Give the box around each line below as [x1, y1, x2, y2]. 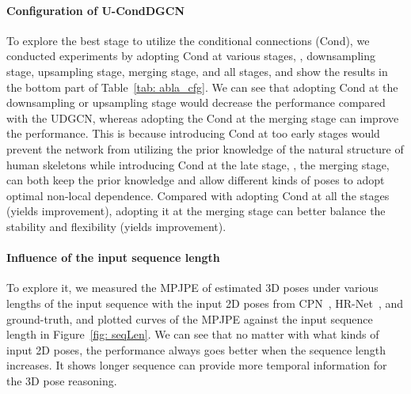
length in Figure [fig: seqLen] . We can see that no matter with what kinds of [6, 326, 379, 343]
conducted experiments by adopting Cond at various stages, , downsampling [6, 47, 375, 64]
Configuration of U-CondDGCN [6, 2, 185, 18]
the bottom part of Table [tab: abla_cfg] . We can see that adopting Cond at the [6, 78, 398, 95]
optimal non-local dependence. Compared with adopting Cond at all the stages [6, 187, 390, 203]
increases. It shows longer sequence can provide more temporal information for [6, 357, 387, 373]
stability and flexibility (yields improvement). [6, 218, 226, 234]
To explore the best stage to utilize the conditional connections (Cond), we [6, 32, 370, 48]
